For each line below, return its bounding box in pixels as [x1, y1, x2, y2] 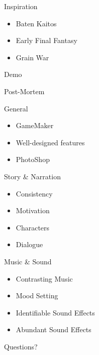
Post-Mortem [4, 86, 45, 96]
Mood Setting [16, 290, 58, 301]
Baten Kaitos [16, 18, 57, 28]
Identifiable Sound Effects [16, 307, 95, 318]
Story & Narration [4, 171, 61, 181]
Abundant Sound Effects [16, 324, 91, 335]
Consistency [16, 188, 53, 199]
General [4, 103, 28, 113]
